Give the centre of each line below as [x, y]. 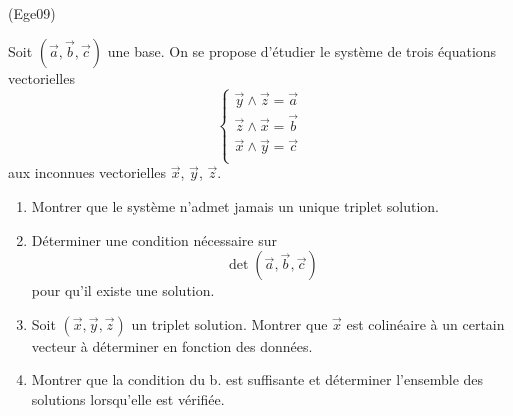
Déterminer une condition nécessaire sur [154, 239]
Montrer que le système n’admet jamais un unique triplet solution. [235, 206]
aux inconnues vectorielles [87, 172]
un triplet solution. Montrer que [229, 323]
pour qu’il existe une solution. [123, 290]
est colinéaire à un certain [425, 323]
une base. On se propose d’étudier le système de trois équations [302, 50]
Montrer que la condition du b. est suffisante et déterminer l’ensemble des [257, 379]
